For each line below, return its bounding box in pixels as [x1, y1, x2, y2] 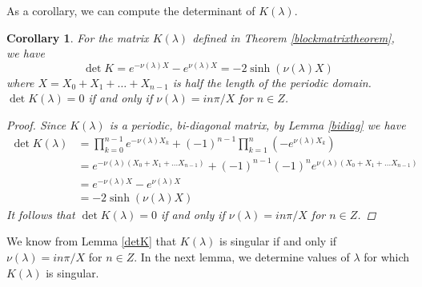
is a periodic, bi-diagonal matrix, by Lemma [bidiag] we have [109, 116, 406, 133]
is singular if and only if [219, 233, 337, 249]
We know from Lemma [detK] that [6, 233, 177, 249]
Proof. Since [6, 116, 66, 133]
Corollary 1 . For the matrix [6, 29, 149, 46]
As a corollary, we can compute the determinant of [6, 2, 255, 18]
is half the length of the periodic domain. [172, 74, 372, 90]
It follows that [6, 205, 75, 222]
